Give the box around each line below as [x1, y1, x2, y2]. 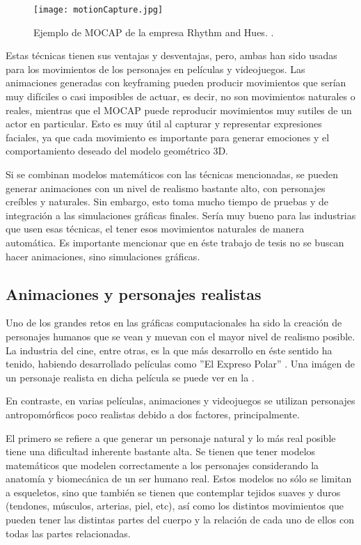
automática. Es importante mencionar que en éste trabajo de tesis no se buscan [6, 235, 344, 249]
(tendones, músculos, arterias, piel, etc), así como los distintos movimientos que [6, 498, 344, 513]
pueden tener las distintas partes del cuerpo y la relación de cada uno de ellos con [6, 512, 355, 527]
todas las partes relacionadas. [6, 526, 131, 540]
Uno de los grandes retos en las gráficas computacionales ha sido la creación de [6, 315, 342, 330]
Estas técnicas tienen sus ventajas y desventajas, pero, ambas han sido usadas [6, 48, 337, 63]
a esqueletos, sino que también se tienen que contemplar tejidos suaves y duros [6, 484, 341, 499]
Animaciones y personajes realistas [6, 283, 262, 304]
